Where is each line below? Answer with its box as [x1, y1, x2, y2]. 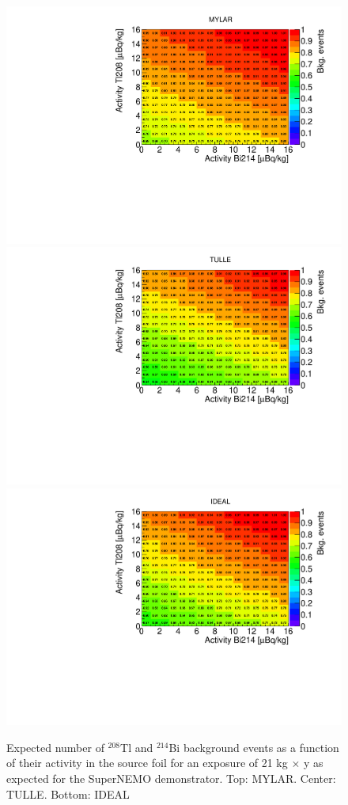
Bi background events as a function [168, 739, 339, 755]
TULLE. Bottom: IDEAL [6, 785, 130, 802]
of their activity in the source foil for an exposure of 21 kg [6, 754, 288, 771]
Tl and [120, 739, 153, 755]
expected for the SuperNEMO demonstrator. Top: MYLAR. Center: [6, 769, 336, 786]
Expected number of [6, 739, 104, 755]
